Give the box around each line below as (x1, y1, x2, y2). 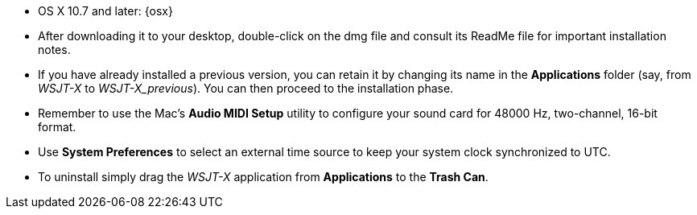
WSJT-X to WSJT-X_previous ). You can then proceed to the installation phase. (38, 81, 454, 95)
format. (38, 120, 76, 134)
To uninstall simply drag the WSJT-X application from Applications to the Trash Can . (38, 170, 489, 184)
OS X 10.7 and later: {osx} (38, 4, 173, 18)
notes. (38, 43, 71, 56)
